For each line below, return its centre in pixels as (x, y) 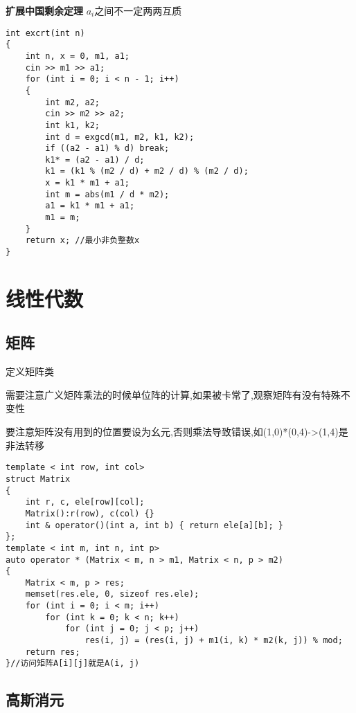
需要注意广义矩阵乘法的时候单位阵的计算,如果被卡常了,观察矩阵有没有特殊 (173, 394)
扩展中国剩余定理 (44, 10)
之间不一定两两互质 (138, 10)
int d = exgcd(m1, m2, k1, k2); (120, 137)
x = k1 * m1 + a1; (87, 183)
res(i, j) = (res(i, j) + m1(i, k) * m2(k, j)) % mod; (214, 641)
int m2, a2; (73, 102)
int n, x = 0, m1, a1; (77, 56)
